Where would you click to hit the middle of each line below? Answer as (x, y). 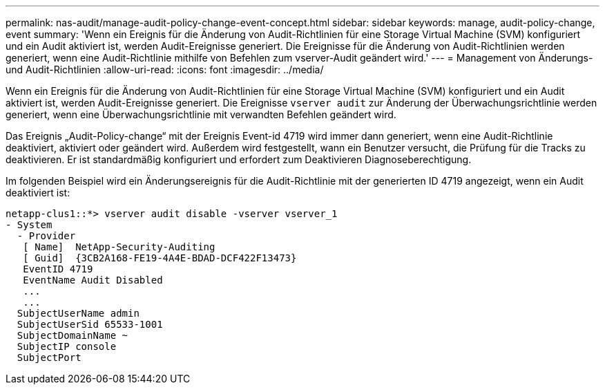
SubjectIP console (67, 346)
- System (29, 225)
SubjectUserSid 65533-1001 (90, 324)
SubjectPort (49, 357)
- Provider (46, 236)
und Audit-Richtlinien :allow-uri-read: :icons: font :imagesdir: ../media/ (165, 69)
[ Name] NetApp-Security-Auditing (119, 247)
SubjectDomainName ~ (73, 335)
